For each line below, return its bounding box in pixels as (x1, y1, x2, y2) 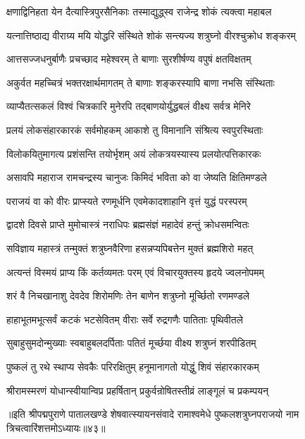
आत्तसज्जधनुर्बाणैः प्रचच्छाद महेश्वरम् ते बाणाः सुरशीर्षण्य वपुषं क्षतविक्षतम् (6, 51, 251, 66)
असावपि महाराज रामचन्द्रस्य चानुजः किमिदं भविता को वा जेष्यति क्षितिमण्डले (6, 170, 267, 185)
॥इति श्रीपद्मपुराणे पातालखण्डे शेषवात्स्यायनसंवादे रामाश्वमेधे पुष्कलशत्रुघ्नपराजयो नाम (6, 407, 299, 421)
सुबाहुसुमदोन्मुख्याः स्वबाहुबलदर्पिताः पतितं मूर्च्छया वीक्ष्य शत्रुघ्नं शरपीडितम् (6, 335, 256, 350)
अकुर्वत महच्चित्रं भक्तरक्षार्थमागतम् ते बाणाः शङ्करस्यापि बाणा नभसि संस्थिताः (6, 75, 275, 89)
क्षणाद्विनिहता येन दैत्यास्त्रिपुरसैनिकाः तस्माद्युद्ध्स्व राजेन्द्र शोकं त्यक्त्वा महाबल (6, 4, 272, 18)
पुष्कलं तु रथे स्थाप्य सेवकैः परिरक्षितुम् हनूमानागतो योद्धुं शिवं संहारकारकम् (6, 359, 259, 373)
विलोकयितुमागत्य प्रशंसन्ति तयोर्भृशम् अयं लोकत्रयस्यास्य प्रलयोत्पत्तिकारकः (6, 146, 261, 161)
